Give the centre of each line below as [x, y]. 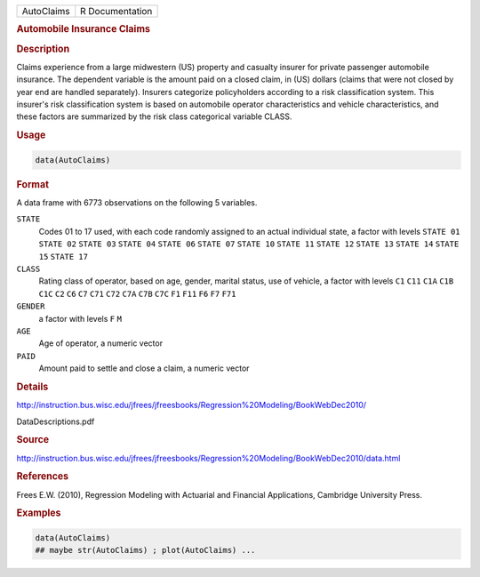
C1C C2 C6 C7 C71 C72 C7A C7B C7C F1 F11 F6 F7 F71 [137, 294]
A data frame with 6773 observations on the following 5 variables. [137, 202]
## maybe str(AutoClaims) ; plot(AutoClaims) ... [145, 550]
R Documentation [116, 11]
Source [33, 440]
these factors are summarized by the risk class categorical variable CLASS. [154, 116]
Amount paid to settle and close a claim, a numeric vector [144, 368]
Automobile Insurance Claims [84, 29]
